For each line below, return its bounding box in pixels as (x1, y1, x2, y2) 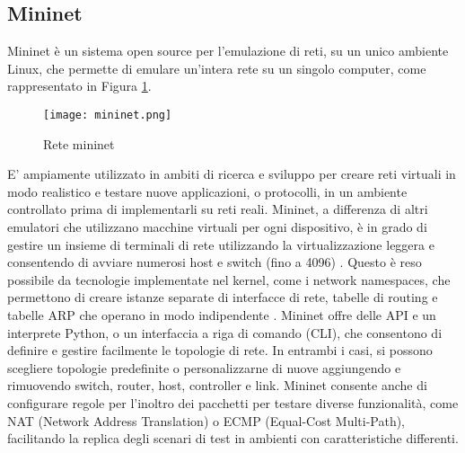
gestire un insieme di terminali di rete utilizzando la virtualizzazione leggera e (7, 235, 434, 253)
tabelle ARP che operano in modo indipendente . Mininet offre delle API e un (7, 305, 436, 324)
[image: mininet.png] (43, 108, 172, 121)
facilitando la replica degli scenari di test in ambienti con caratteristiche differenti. (7, 429, 459, 448)
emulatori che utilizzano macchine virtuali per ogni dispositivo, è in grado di (7, 218, 427, 236)
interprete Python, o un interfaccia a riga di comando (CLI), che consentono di (7, 323, 443, 342)
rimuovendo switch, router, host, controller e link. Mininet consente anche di (7, 376, 427, 395)
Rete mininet (43, 134, 115, 153)
